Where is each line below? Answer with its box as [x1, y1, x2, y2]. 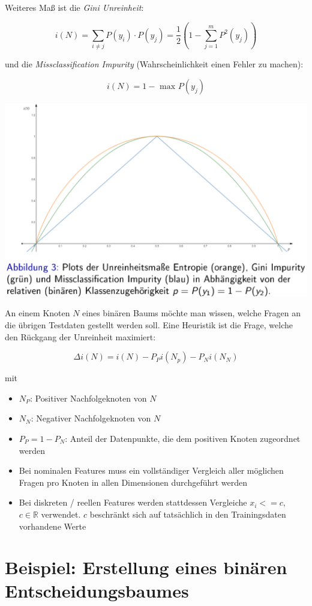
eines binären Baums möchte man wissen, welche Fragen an [82, 307, 301, 319]
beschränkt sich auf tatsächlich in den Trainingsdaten [89, 507, 286, 520]
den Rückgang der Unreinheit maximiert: [5, 330, 156, 343]
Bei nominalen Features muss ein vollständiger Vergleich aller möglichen [19, 464, 284, 477]
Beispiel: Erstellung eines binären [5, 555, 287, 580]
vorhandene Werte [19, 519, 86, 532]
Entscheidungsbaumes [5, 578, 189, 603]
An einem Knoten [5, 307, 70, 319]
